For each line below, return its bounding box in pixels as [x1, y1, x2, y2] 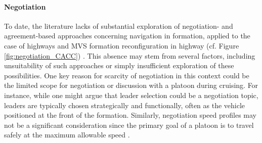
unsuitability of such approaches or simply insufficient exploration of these [4, 60, 234, 71]
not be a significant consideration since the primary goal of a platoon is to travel [4, 119, 254, 130]
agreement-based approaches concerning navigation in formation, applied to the [4, 30, 250, 41]
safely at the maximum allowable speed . [4, 129, 130, 140]
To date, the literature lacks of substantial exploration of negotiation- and [4, 20, 233, 31]
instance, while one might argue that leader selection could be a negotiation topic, [4, 89, 258, 100]
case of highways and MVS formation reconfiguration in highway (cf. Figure [4, 40, 239, 51]
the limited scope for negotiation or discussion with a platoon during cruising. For [4, 80, 258, 90]
